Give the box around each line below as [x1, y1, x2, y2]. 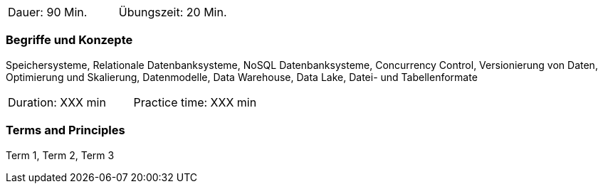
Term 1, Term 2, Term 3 [6, 148, 115, 161]
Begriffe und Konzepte [6, 33, 133, 48]
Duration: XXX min [8, 94, 106, 109]
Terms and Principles [6, 123, 125, 138]
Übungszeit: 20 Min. [118, 5, 227, 19]
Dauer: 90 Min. [8, 5, 88, 19]
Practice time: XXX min [133, 94, 257, 109]
